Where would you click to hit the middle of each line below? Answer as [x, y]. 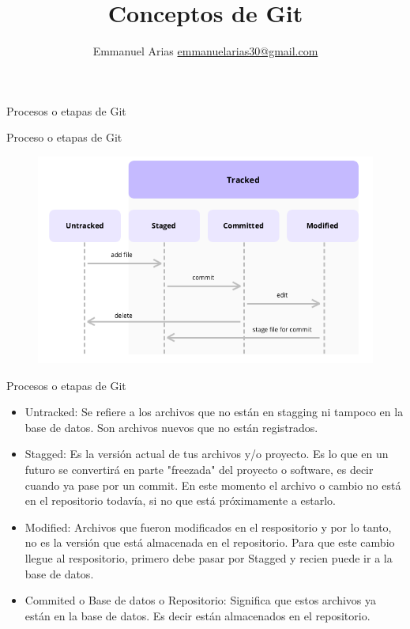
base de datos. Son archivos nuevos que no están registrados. [171, 427]
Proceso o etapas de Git [64, 137]
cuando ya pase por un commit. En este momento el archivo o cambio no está [213, 485]
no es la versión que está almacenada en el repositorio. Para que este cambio [210, 542]
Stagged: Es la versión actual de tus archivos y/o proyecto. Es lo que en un [207, 454]
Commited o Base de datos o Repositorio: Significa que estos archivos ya [201, 600]
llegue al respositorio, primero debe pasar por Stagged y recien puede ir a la [209, 558]
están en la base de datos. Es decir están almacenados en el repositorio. [197, 615]
